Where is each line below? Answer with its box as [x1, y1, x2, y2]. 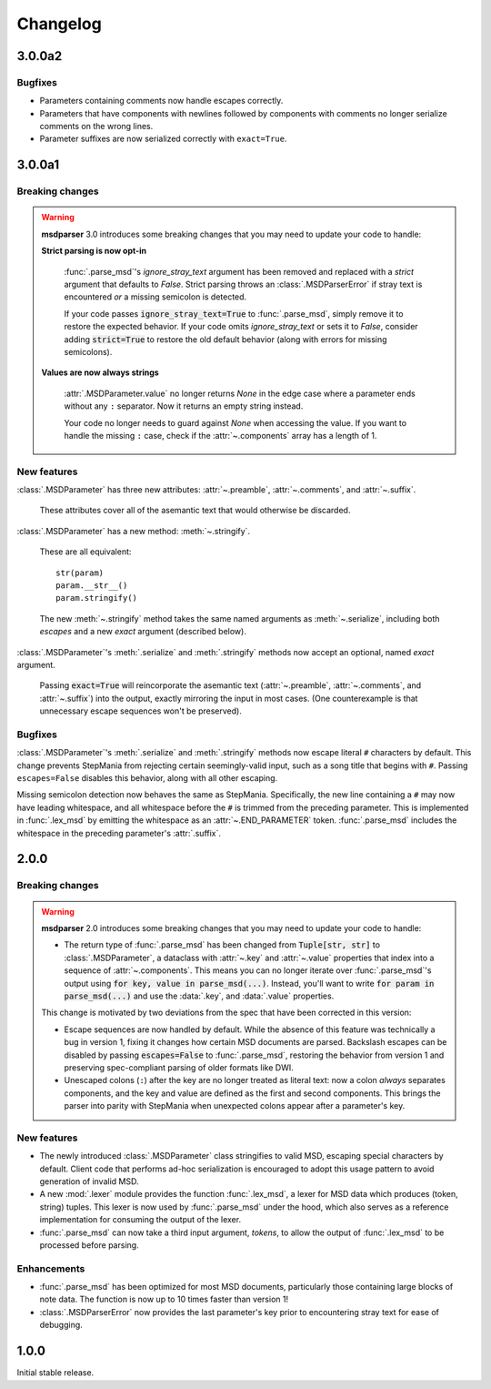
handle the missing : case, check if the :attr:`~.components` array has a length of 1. [64, 430, 377, 441]
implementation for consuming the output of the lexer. [39, 1214, 241, 1225]
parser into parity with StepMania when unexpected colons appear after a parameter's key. [64, 1100, 406, 1111]
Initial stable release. [16, 1367, 95, 1378]
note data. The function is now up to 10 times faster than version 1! [39, 1293, 289, 1305]
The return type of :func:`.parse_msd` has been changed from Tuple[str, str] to [64, 939, 381, 950]
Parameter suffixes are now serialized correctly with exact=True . [39, 133, 287, 145]
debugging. [39, 1320, 84, 1331]
